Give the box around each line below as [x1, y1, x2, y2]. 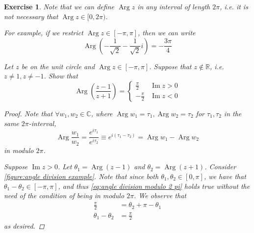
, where [91, 108, 113, 118]
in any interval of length [137, 1, 210, 11]
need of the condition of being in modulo [4, 190, 125, 201]
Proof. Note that [4, 108, 53, 118]
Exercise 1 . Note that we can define [4, 1, 114, 11]
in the [224, 108, 242, 118]
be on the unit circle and [21, 61, 95, 71]
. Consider [204, 161, 236, 172]
